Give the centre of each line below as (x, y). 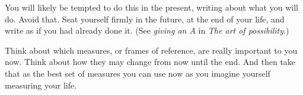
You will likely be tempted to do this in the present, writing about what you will (151, 7)
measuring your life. (41, 85)
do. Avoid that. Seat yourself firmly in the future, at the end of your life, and (145, 19)
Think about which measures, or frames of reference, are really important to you (151, 50)
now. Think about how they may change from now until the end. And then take (150, 62)
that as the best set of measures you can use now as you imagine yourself (138, 73)
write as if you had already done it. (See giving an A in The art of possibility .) (147, 30)
